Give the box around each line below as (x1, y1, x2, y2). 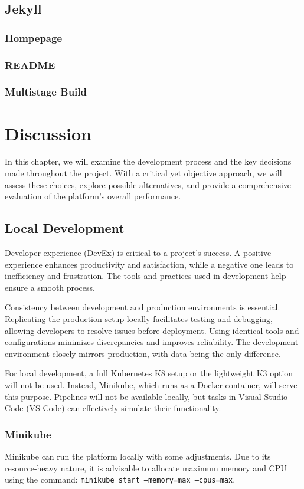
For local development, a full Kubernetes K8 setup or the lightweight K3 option (5, 367, 293, 379)
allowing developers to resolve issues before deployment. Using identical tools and (5, 324, 299, 336)
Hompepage (5, 30, 63, 45)
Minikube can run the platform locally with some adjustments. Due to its (5, 449, 271, 462)
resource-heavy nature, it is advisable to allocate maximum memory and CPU (5, 461, 287, 474)
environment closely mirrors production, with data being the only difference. (5, 347, 281, 359)
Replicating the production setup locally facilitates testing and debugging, (5, 312, 273, 324)
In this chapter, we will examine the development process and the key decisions (5, 155, 292, 168)
